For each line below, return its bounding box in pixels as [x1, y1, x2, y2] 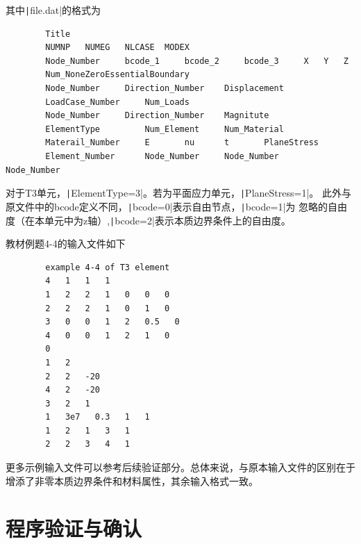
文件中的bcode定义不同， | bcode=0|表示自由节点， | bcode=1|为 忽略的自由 [15, 199, 347, 213]
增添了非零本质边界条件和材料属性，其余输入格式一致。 [6, 473, 258, 488]
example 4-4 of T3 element [45, 262, 170, 272]
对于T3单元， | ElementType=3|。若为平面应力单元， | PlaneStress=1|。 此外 [6, 186, 342, 200]
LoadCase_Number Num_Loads [45, 97, 190, 107]
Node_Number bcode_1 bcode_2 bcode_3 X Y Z [45, 56, 349, 66]
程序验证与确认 [6, 514, 142, 543]
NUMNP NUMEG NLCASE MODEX [45, 42, 190, 53]
